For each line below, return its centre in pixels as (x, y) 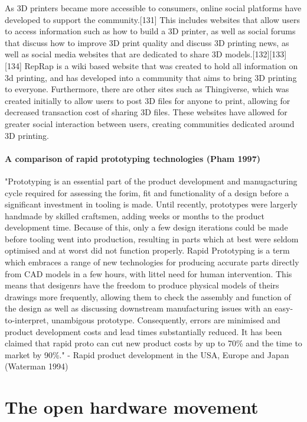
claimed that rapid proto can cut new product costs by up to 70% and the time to (153, 343)
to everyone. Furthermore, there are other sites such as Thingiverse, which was (147, 89)
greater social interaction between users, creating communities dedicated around (150, 123)
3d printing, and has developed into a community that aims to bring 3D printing (151, 77)
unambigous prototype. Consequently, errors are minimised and (166, 320)
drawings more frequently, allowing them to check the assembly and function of (148, 296)
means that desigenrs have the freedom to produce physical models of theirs (142, 285)
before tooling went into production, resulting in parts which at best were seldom (152, 238)
